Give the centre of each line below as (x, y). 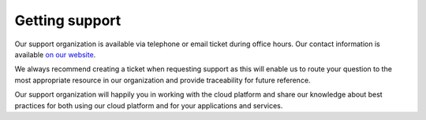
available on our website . (55, 54)
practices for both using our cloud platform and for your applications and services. (149, 105)
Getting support (68, 20)
